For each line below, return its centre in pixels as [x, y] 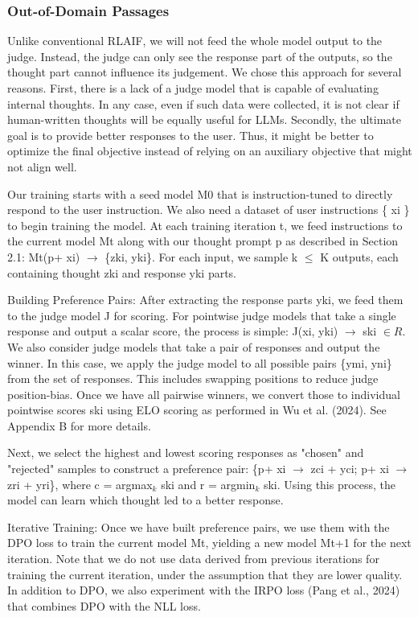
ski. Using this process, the [330, 484]
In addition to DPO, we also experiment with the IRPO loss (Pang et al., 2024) [204, 590]
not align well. [42, 166]
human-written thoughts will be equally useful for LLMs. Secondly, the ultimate [204, 119]
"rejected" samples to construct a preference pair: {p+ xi [147, 469]
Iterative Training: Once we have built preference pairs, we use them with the [199, 527]
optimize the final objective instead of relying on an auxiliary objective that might [210, 151]
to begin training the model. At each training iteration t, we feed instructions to [205, 225]
